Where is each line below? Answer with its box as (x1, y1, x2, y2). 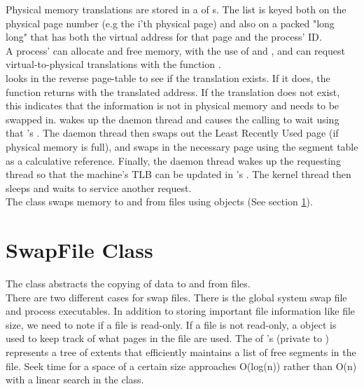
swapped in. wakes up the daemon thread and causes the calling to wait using (6, 111, 339, 126)
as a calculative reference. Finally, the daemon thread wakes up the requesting (6, 153, 341, 168)
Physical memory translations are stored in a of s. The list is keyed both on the (6, 2, 346, 16)
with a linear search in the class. (6, 372, 144, 387)
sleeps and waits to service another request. (6, 180, 192, 195)
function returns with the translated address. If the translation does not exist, (6, 84, 340, 99)
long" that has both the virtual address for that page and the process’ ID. (6, 29, 322, 44)
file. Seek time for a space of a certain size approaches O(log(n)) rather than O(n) (6, 358, 357, 373)
